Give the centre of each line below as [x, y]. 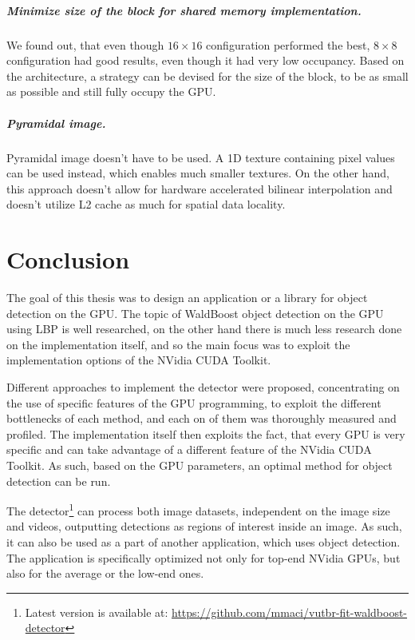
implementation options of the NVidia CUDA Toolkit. [139, 360]
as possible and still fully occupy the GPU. [111, 91]
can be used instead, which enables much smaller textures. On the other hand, [198, 173]
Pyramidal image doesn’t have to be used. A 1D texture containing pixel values [201, 157]
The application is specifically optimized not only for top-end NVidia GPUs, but [204, 557]
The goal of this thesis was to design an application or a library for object [187, 297]
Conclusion [68, 259]
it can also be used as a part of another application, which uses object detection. [204, 541]
